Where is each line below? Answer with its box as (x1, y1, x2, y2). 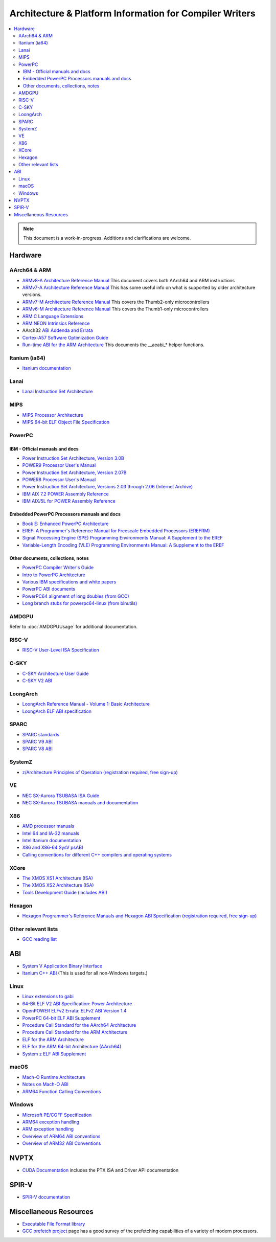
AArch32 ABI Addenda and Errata (22, 327, 93, 333)
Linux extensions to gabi (22, 993, 74, 1000)
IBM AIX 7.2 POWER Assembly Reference (22, 491, 109, 497)
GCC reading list (22, 936, 57, 942)
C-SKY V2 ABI (22, 678, 53, 684)
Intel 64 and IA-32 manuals (22, 830, 79, 836)
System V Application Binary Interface (22, 963, 102, 969)
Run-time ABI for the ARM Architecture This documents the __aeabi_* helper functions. (22, 342, 204, 348)
